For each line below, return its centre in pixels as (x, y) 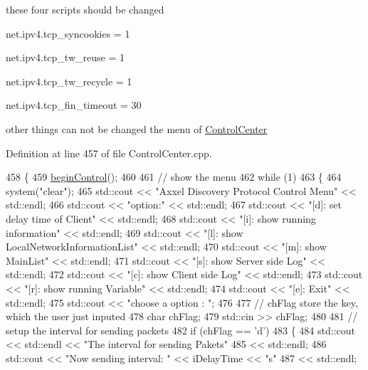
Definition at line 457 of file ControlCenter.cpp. (109, 153)
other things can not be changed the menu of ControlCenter (137, 128)
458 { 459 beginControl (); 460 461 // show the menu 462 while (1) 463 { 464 (174, 177)
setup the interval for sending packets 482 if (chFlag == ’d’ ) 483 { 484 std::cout (181, 330)
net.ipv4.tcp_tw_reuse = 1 (65, 57)
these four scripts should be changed (85, 9)
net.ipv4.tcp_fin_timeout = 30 (74, 105)
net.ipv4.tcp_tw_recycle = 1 (69, 81)
